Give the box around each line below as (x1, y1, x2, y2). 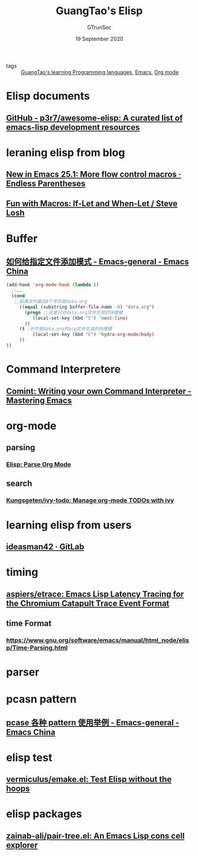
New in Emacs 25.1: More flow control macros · (6, 169, 181, 179)
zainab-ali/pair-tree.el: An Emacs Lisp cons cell (6, 831, 185, 841)
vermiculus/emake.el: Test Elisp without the (6, 774, 172, 784)
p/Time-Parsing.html (6, 643, 68, 652)
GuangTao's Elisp (56, 4, 143, 18)
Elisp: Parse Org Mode (6, 460, 72, 469)
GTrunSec (87, 24, 112, 31)
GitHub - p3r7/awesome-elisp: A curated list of (6, 113, 183, 123)
